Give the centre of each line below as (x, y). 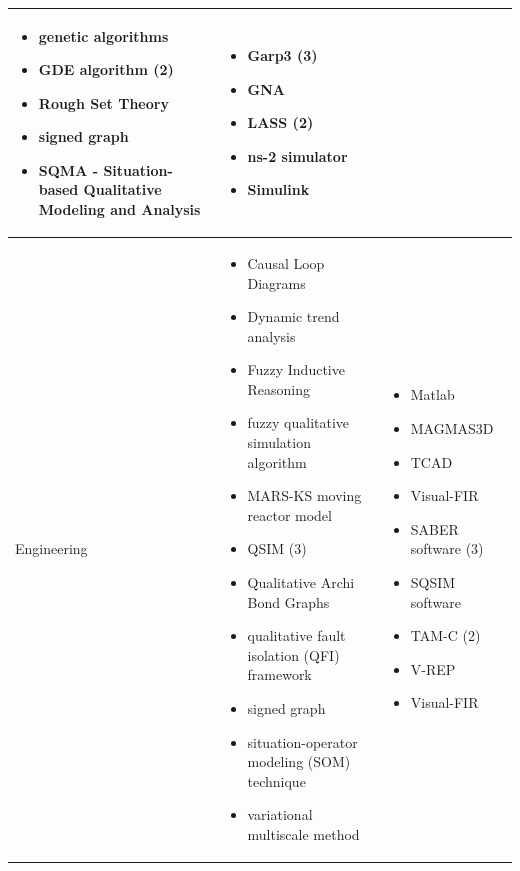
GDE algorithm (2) (106, 69)
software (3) (447, 548)
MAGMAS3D (452, 428)
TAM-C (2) (445, 635)
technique (276, 780)
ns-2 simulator (297, 155)
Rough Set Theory (103, 102)
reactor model (289, 514)
